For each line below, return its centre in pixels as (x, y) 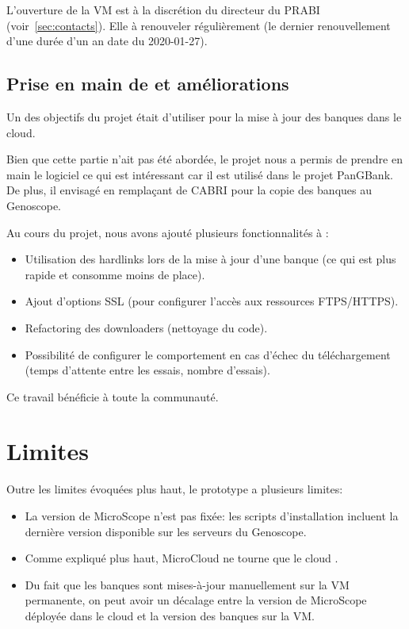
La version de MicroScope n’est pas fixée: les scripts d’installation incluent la (212, 516)
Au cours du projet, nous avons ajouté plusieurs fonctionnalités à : (168, 232)
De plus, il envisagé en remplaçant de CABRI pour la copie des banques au (189, 190)
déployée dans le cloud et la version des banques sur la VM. (170, 615)
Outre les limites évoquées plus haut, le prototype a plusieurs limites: (175, 489)
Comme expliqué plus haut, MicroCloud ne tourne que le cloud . (182, 558)
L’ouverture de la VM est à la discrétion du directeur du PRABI (163, 10)
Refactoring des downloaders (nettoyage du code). (146, 327)
